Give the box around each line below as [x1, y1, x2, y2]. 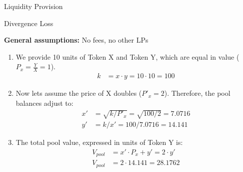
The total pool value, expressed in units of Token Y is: [15, 137, 183, 147]
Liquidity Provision [4, 1, 63, 11]
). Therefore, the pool [164, 88, 230, 98]
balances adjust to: [15, 97, 73, 108]
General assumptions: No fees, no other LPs [4, 35, 148, 45]
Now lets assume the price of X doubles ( [15, 88, 142, 98]
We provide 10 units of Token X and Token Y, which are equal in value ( [15, 51, 239, 62]
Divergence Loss [4, 18, 53, 28]
